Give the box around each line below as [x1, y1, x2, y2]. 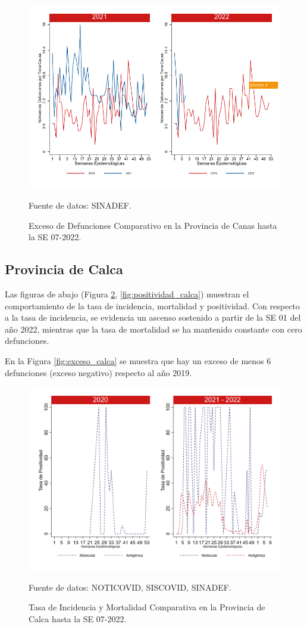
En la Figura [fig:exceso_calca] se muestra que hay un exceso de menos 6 [5, 354, 271, 367]
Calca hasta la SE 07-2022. [29, 612, 127, 625]
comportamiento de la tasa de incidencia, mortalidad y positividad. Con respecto [5, 299, 300, 312]
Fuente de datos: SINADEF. [29, 198, 131, 211]
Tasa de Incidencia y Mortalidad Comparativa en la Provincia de [29, 601, 265, 613]
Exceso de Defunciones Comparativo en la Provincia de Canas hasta [29, 219, 277, 231]
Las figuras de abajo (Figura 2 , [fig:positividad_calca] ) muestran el [5, 287, 249, 300]
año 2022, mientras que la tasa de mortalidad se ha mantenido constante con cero [5, 322, 302, 335]
